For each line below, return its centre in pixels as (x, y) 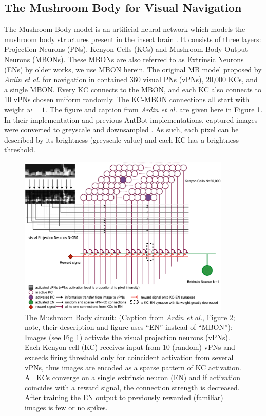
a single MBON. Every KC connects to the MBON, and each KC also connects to (133, 89)
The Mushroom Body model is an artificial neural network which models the (125, 29)
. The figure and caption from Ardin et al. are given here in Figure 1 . (154, 109)
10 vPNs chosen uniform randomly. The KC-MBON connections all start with (127, 99)
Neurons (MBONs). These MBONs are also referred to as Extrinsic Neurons (124, 59)
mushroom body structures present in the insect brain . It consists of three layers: (133, 39)
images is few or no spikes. (66, 407)
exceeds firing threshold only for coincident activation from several (129, 357)
